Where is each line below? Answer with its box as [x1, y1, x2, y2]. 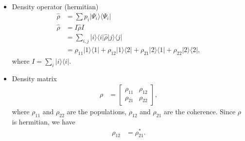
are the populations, [67, 106, 127, 117]
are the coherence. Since [164, 106, 236, 117]
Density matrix [12, 73, 57, 83]
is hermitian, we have [12, 116, 75, 126]
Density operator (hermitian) [12, 1, 99, 11]
